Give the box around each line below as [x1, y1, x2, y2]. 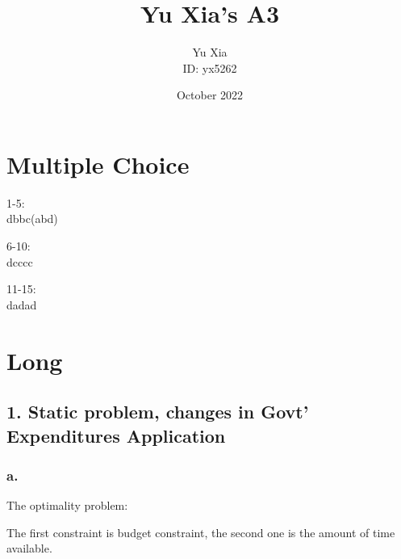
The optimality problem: [6, 497, 128, 514]
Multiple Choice [6, 147, 190, 180]
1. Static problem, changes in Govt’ [6, 399, 309, 424]
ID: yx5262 [182, 59, 237, 76]
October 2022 [176, 86, 244, 103]
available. [6, 540, 52, 557]
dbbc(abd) [6, 210, 58, 227]
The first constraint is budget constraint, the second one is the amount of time [6, 523, 395, 540]
